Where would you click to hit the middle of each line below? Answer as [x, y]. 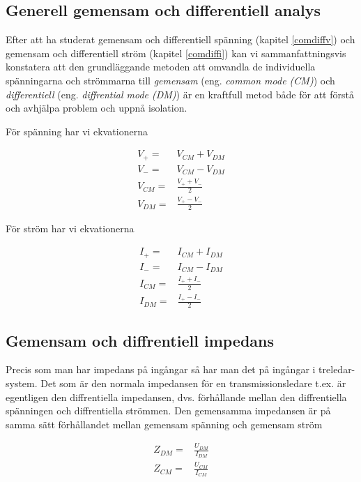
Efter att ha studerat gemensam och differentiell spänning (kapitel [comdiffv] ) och [180, 39]
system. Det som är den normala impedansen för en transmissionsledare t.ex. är [176, 383]
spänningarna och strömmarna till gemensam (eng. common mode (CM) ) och [170, 80]
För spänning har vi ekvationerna [77, 131]
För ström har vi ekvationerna [70, 228]
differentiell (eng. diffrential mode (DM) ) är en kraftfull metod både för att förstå [180, 94]
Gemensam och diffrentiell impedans [140, 340]
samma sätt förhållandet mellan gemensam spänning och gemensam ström [164, 424]
